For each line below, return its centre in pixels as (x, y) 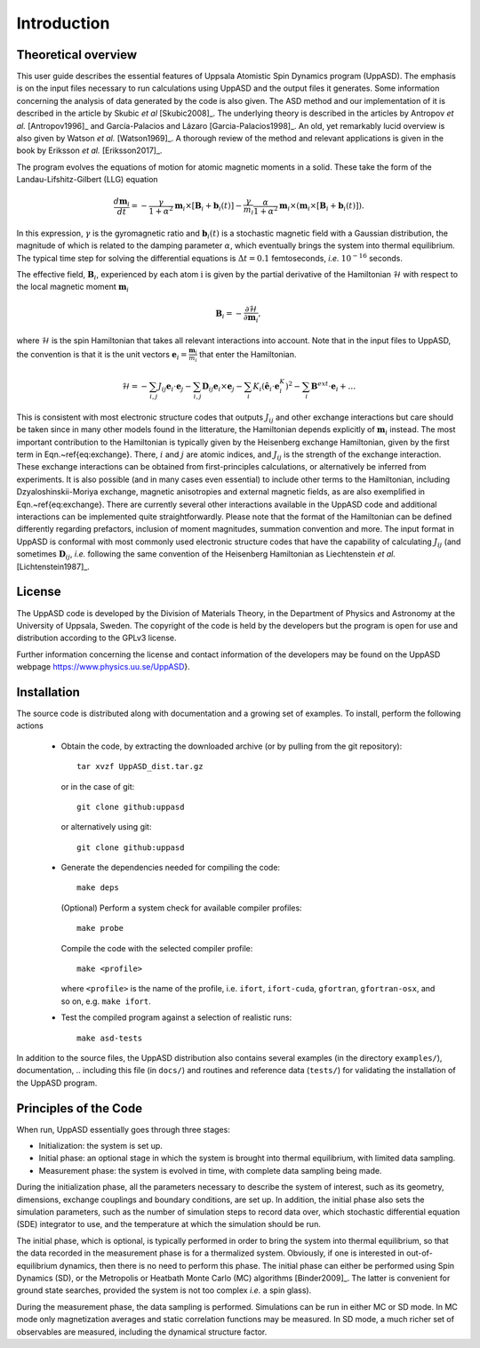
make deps (98, 888)
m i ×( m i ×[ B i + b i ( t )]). (321, 207)
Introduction (63, 23)
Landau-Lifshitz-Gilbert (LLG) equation (88, 180)
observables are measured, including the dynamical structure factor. (142, 1332)
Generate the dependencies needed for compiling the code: (170, 868)
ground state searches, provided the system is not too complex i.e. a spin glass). (164, 1290)
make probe (100, 928)
